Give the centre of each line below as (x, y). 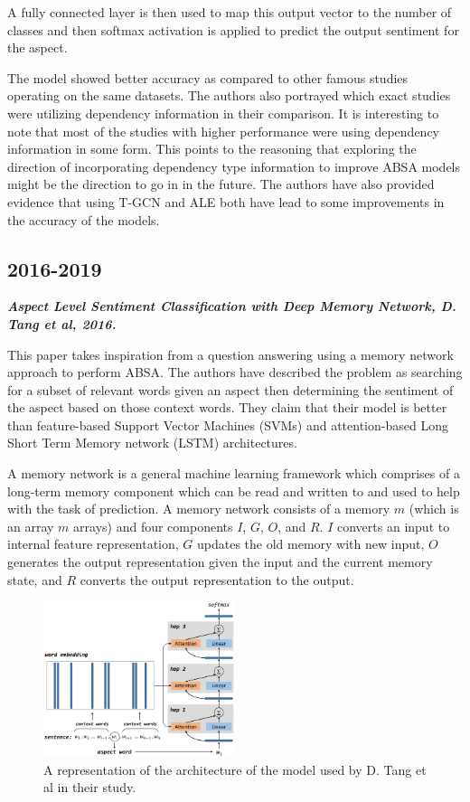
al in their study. (90, 787)
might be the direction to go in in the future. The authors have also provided (221, 184)
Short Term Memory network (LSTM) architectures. (152, 443)
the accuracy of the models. (84, 219)
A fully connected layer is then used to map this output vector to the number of (230, 12)
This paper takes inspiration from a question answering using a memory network (230, 354)
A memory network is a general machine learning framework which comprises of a (234, 473)
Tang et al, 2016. (62, 323)
